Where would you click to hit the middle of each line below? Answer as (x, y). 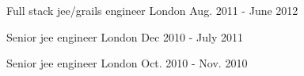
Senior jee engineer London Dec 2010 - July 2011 (125, 36)
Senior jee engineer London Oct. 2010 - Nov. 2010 (127, 63)
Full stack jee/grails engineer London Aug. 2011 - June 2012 (152, 10)
